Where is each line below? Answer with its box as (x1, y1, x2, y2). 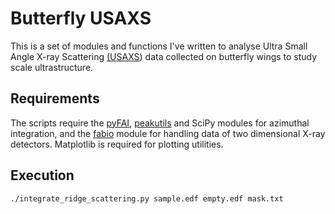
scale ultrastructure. (10, 61, 94, 73)
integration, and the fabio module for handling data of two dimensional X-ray (10, 127, 326, 139)
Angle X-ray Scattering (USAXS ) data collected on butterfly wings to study (10, 50, 318, 62)
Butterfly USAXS (10, 7, 152, 30)
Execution (10, 167, 75, 184)
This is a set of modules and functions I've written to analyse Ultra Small (10, 40, 308, 52)
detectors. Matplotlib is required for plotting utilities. (10, 138, 224, 150)
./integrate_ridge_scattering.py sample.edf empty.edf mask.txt (10, 193, 284, 204)
